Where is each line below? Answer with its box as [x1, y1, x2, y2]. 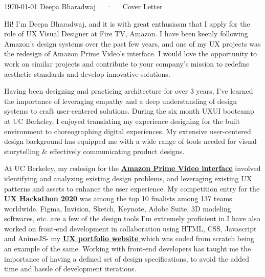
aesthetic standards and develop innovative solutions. [4, 68, 170, 79]
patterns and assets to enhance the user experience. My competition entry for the [4, 183, 260, 194]
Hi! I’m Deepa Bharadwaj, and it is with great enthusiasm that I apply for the [4, 18, 250, 29]
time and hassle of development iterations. [4, 263, 137, 274]
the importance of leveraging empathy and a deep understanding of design [4, 95, 237, 106]
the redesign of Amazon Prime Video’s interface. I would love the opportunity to [4, 48, 257, 59]
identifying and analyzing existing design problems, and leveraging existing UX [4, 173, 252, 183]
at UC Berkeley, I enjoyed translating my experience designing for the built [4, 115, 240, 126]
